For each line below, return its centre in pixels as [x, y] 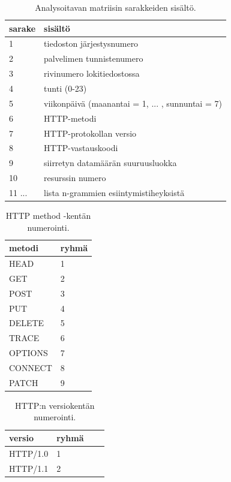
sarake [22, 28]
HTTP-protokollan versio [90, 133]
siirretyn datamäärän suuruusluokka [110, 163]
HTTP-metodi [70, 118]
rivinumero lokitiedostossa [92, 73]
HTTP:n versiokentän [55, 405]
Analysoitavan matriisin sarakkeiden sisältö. [115, 7]
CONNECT [31, 367]
